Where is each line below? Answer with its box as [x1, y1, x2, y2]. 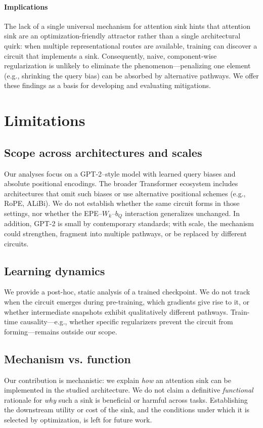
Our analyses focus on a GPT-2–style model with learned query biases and [4, 168, 236, 179]
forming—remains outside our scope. [4, 326, 117, 336]
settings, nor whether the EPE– [4, 207, 102, 218]
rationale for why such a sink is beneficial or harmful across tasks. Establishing [4, 394, 248, 405]
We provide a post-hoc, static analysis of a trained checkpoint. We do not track [4, 286, 250, 297]
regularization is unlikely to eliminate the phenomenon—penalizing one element [4, 60, 251, 71]
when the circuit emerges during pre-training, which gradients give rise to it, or [4, 296, 250, 307]
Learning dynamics [4, 263, 105, 278]
